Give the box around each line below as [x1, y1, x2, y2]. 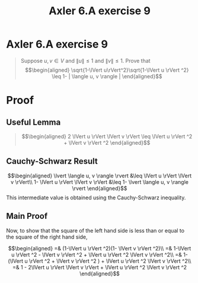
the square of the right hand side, [6, 233, 88, 240]
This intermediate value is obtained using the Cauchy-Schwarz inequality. [6, 194, 186, 201]
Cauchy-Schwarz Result [6, 156, 98, 167]
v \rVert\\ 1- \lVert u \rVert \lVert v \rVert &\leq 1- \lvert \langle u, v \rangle [11, 178, 189, 185]
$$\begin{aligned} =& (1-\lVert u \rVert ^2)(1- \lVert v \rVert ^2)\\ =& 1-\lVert [8, 244, 191, 252]
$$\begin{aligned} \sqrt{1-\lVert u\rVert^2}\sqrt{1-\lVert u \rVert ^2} [25, 66, 189, 74]
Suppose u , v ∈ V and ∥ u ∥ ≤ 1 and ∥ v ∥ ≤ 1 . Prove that [20, 57, 151, 64]
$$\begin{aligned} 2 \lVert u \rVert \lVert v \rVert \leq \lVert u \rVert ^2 [21, 132, 193, 140]
